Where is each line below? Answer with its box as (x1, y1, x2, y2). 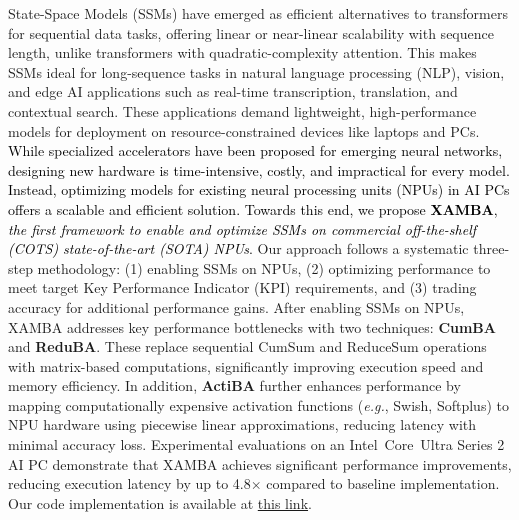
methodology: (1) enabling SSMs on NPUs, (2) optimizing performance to (37, 257, 491, 278)
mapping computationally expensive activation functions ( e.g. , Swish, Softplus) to (8, 394, 509, 415)
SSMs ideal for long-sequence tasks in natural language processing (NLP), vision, (8, 61, 505, 82)
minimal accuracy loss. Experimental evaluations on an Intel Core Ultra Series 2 (8, 434, 505, 455)
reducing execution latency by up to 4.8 (8, 473, 251, 494)
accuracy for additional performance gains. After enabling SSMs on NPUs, (8, 296, 465, 317)
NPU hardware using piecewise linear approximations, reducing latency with (8, 414, 477, 435)
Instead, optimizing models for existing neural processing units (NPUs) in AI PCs (8, 179, 510, 200)
